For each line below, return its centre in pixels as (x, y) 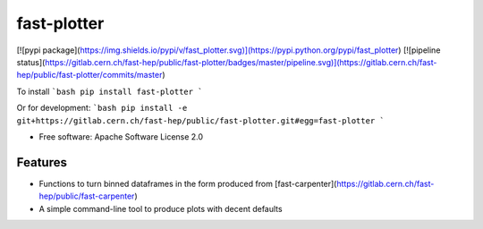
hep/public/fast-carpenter (87, 196)
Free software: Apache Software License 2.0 (121, 136)
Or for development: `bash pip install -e (102, 108)
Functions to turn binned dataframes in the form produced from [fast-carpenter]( (188, 183)
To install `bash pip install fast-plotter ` (110, 91)
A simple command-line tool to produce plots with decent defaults (161, 208)
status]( (31, 62)
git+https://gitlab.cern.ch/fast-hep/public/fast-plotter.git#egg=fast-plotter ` (200, 120)
